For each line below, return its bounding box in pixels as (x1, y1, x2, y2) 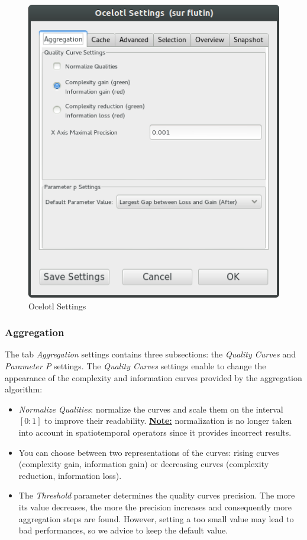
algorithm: (5, 383, 43, 395)
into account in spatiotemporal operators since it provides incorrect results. (18, 426, 292, 438)
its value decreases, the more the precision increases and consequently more (18, 500, 292, 513)
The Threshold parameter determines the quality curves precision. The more (18, 489, 295, 501)
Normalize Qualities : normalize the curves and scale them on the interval (18, 402, 283, 415)
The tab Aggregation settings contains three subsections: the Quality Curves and (5, 348, 296, 360)
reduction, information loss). (18, 469, 122, 481)
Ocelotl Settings (28, 299, 86, 312)
